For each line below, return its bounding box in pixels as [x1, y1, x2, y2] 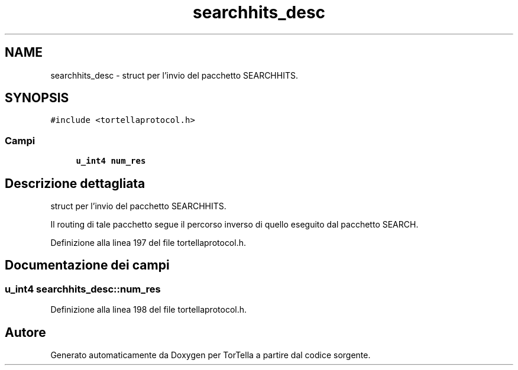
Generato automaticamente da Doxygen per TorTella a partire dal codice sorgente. [50, 350, 371, 361]
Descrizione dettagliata [5, 176, 145, 191]
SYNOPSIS [5, 90, 69, 106]
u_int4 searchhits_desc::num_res [5, 283, 161, 295]
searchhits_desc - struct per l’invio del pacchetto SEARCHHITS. [50, 70, 298, 80]
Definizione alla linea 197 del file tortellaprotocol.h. [50, 238, 247, 248]
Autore [5, 324, 46, 340]
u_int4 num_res [76, 156, 146, 166]
